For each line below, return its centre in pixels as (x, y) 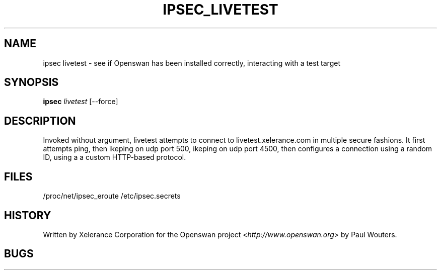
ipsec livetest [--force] (81, 102)
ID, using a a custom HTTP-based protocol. (115, 157)
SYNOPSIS (31, 82)
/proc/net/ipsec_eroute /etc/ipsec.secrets (112, 196)
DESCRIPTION (40, 121)
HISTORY (28, 215)
